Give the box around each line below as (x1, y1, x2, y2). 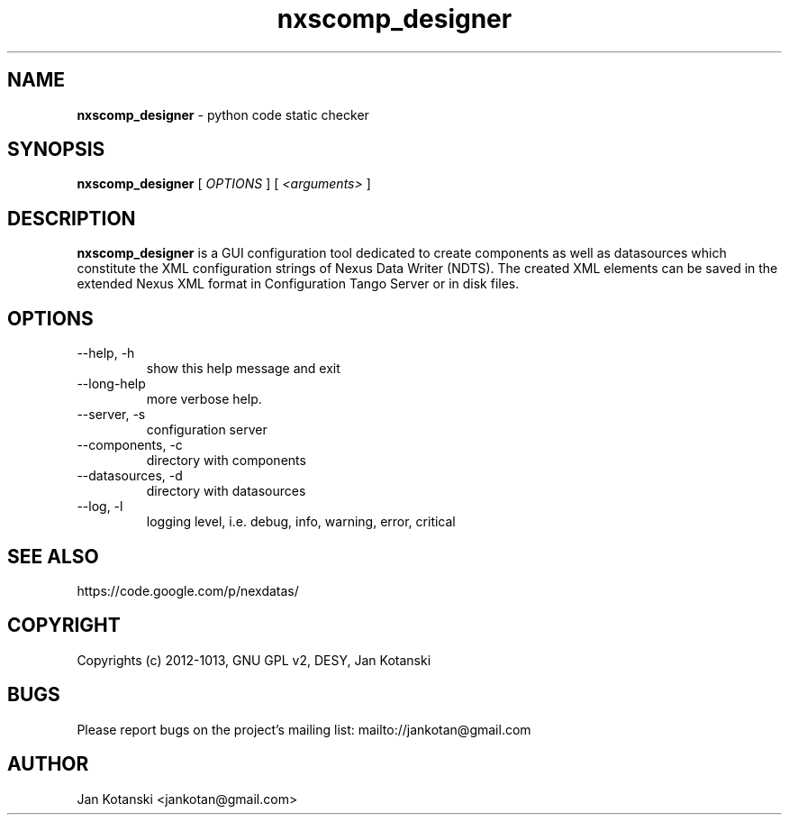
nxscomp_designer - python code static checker (77, 106, 369, 123)
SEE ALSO (7, 544, 99, 568)
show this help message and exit (146, 361, 340, 377)
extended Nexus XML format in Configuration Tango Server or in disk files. (77, 276, 520, 292)
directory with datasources (146, 483, 306, 499)
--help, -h (77, 345, 135, 361)
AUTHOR (7, 753, 89, 776)
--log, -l (77, 498, 123, 515)
